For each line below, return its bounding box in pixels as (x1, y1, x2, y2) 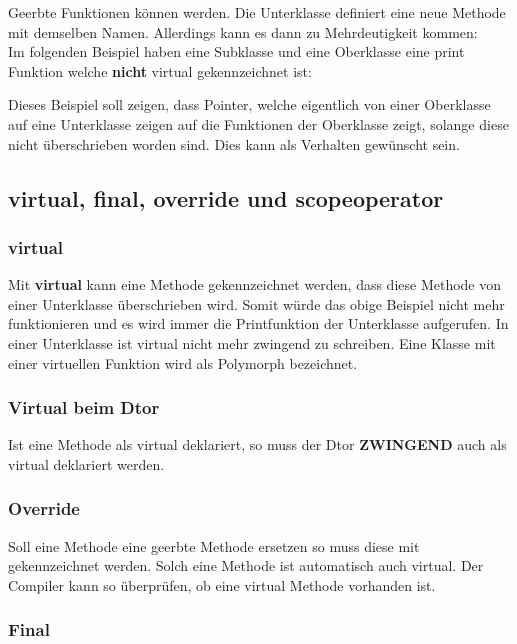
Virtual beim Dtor (8, 395, 160, 420)
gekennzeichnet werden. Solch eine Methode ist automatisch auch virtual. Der (8, 555, 484, 576)
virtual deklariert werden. (8, 453, 165, 474)
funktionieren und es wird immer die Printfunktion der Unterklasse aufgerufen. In (8, 313, 509, 334)
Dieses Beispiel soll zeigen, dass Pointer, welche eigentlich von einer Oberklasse (8, 94, 491, 115)
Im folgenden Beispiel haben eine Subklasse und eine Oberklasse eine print (8, 41, 465, 62)
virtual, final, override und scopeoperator (8, 182, 444, 213)
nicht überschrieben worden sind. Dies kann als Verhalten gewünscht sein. (8, 133, 460, 154)
